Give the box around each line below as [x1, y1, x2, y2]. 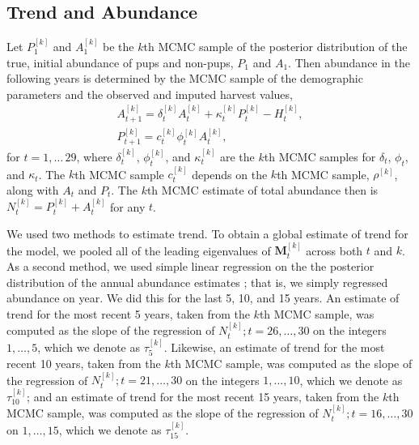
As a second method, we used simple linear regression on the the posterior [6, 257, 375, 274]
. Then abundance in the [288, 53, 411, 71]
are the [220, 148, 255, 165]
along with [6, 181, 59, 198]
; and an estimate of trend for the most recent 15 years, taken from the [27, 387, 379, 404]
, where [76, 148, 112, 165]
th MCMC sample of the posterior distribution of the [143, 38, 408, 55]
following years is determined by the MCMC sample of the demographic [6, 70, 363, 87]
